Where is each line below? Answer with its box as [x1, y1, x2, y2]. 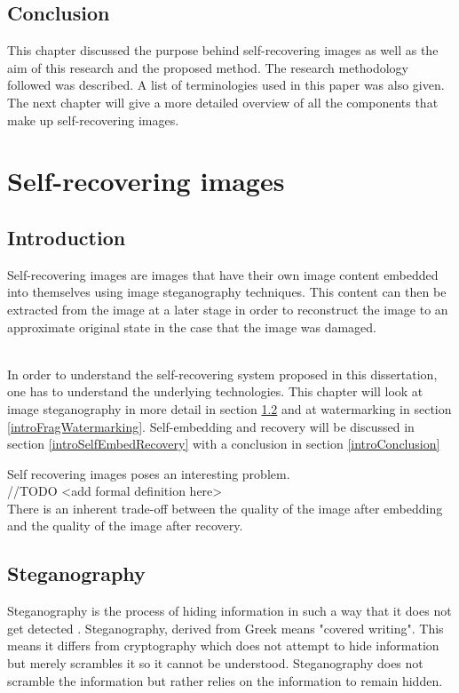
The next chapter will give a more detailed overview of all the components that [7, 92, 439, 111]
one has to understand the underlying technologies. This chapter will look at [7, 382, 423, 401]
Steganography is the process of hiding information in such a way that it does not [7, 601, 452, 620]
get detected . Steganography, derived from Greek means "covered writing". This [7, 618, 444, 637]
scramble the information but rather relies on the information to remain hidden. [7, 671, 443, 689]
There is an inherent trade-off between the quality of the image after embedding [7, 498, 443, 517]
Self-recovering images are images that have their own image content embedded [7, 265, 439, 283]
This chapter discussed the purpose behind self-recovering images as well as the [7, 41, 439, 60]
